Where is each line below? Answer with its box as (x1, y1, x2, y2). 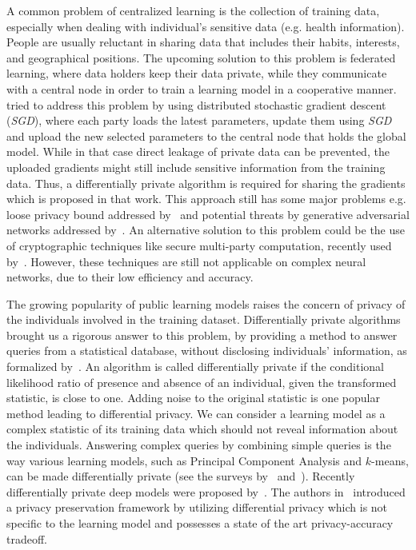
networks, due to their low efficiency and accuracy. (6, 269, 254, 285)
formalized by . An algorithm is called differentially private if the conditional (6, 358, 385, 375)
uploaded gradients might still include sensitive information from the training (6, 158, 386, 175)
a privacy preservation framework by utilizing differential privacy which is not (6, 499, 388, 516)
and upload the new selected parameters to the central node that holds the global (6, 127, 406, 144)
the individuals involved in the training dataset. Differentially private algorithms (6, 311, 401, 328)
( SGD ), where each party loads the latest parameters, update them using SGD (6, 112, 392, 129)
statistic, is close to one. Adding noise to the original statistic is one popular (6, 389, 380, 406)
